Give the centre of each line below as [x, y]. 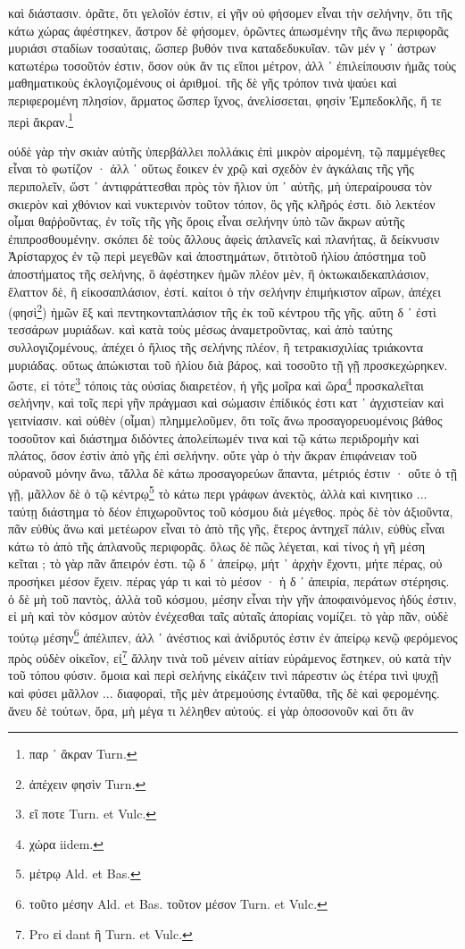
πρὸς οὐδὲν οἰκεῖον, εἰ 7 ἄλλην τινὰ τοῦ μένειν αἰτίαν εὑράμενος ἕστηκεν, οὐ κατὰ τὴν [230, 656]
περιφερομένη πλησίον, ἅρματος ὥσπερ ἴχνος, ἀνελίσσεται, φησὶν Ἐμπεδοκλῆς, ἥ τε [225, 100]
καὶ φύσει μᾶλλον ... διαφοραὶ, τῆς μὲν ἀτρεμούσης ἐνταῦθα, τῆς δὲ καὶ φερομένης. [224, 692]
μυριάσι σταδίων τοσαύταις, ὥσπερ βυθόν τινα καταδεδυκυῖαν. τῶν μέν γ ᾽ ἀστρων [222, 48]
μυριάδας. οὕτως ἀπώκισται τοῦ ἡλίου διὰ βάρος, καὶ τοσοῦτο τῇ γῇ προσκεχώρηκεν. [228, 364]
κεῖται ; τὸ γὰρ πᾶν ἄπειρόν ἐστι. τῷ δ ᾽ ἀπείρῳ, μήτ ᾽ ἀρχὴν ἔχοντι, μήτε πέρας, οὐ [225, 563]
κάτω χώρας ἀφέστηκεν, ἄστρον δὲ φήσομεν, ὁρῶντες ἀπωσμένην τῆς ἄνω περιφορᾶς [228, 30]
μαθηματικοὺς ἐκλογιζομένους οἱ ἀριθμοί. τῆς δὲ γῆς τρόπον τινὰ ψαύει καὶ [203, 83]
